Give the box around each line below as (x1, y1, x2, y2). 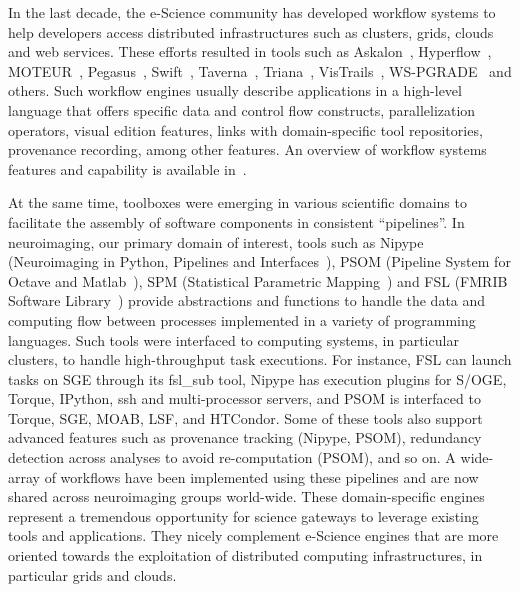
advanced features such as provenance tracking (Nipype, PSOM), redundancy (8, 427, 482, 448)
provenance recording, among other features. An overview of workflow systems (8, 139, 487, 160)
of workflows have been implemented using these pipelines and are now (44, 466, 479, 487)
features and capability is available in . (8, 158, 247, 179)
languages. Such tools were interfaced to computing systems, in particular (8, 329, 459, 350)
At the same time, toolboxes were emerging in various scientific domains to (8, 192, 467, 213)
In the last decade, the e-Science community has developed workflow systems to (8, 2, 496, 22)
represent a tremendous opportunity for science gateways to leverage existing (8, 505, 479, 526)
